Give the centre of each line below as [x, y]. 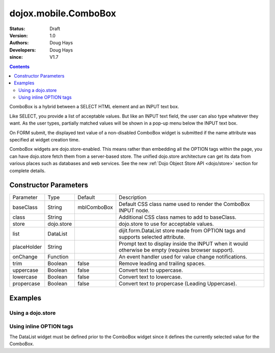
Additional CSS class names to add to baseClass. [178, 217]
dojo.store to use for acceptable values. [166, 224]
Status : [17, 29]
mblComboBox [95, 207]
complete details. [28, 171]
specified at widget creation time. [45, 140]
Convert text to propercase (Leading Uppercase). [178, 284]
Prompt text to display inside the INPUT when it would [183, 244]
